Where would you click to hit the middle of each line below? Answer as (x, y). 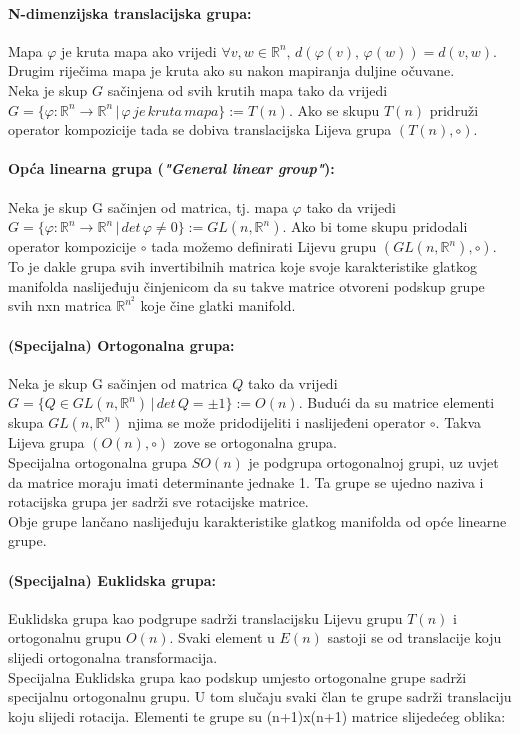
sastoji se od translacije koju (414, 637)
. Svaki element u (222, 637)
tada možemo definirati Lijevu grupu (264, 246)
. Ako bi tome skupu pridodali (375, 226)
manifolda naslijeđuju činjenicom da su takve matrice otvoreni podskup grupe (246, 285)
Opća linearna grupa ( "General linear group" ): (171, 168)
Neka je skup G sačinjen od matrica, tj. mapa (148, 206)
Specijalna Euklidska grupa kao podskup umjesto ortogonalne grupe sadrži (237, 676)
